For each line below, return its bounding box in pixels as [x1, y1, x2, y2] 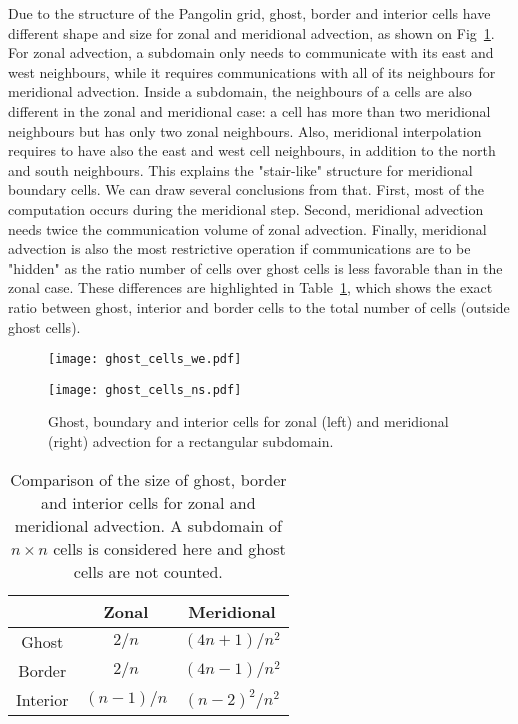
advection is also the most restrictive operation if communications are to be [8, 238, 471, 259]
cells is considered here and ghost [53, 536, 286, 560]
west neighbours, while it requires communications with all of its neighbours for [8, 61, 496, 82]
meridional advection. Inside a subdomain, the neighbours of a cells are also [8, 81, 472, 102]
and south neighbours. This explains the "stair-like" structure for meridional [8, 159, 473, 180]
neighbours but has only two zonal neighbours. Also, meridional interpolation [8, 120, 482, 141]
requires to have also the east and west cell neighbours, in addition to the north [8, 140, 496, 161]
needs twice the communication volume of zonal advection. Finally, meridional [8, 218, 487, 239]
